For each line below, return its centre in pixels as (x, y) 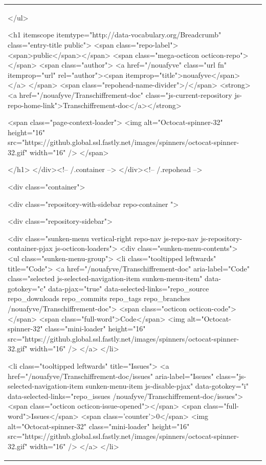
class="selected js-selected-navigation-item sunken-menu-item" (105, 278)
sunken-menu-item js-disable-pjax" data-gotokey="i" (167, 386)
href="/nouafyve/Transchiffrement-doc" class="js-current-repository (126, 94)
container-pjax (30, 248)
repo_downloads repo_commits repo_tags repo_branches (99, 298)
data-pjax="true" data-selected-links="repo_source (129, 288)
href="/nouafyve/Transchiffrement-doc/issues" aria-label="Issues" (111, 376)
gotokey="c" (27, 288)
